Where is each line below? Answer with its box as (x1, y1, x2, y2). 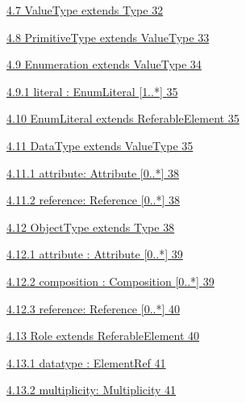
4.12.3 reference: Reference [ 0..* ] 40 (6, 300, 181, 317)
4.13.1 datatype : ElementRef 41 (6, 354, 166, 371)
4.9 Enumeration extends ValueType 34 (6, 56, 202, 73)
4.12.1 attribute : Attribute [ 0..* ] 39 (6, 246, 183, 262)
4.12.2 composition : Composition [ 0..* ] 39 (6, 272, 215, 289)
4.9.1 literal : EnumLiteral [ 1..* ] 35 (6, 82, 178, 99)
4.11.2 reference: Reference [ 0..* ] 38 (6, 191, 181, 208)
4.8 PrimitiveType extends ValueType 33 (6, 28, 210, 45)
